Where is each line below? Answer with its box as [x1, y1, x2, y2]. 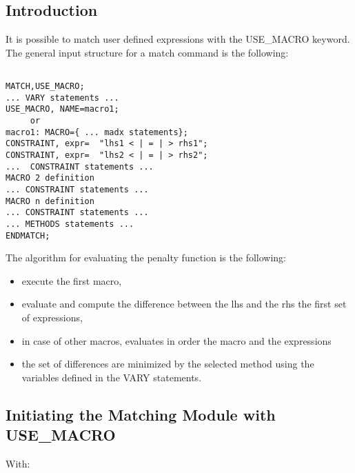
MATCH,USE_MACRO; [6, 81, 85, 92]
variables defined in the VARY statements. [21, 370, 202, 384]
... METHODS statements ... [6, 219, 134, 229]
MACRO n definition [6, 196, 94, 206]
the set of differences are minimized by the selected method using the [21, 356, 314, 371]
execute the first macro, [21, 273, 122, 288]
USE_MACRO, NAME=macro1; [6, 104, 119, 114]
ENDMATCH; [6, 230, 50, 241]
